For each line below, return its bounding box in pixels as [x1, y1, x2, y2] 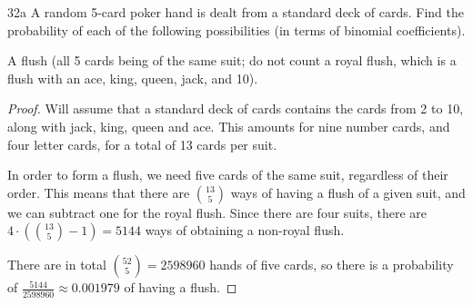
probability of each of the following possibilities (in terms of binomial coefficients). [7, 20, 466, 39]
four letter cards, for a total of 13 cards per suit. [7, 134, 277, 153]
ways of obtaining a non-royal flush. [145, 221, 345, 240]
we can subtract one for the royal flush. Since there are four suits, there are [7, 202, 428, 221]
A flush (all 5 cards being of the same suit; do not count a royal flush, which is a [7, 51, 457, 70]
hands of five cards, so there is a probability [209, 255, 454, 274]
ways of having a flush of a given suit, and [230, 182, 466, 202]
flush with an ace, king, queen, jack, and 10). [7, 68, 258, 87]
